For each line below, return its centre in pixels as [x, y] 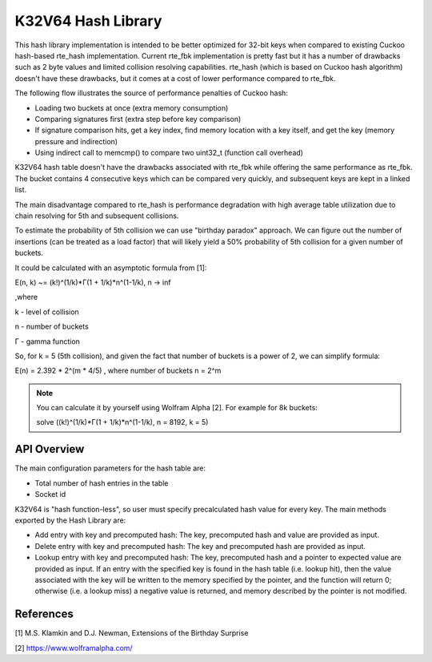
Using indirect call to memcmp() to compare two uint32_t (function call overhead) [169, 153]
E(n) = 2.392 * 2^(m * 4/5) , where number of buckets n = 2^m [118, 371]
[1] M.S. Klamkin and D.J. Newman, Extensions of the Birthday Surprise [132, 633]
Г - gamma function [47, 341]
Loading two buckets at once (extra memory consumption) [132, 107]
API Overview [50, 449]
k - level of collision [47, 312]
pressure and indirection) [76, 141]
